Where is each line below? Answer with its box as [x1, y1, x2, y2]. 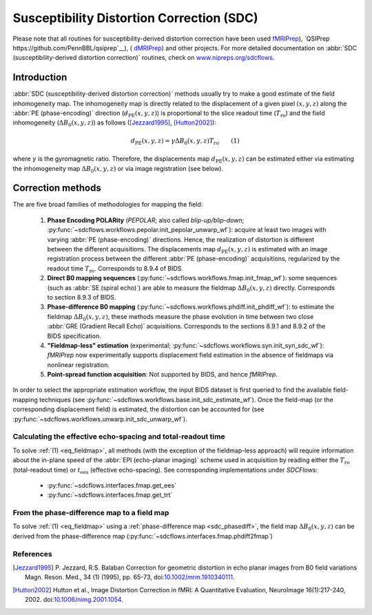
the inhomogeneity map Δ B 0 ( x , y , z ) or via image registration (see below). [12, 164, 224, 174]
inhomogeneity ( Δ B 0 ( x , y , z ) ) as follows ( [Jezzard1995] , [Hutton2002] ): [12, 118, 216, 129]
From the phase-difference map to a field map [12, 508, 169, 518]
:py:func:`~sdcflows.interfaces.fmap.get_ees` [47, 481, 177, 489]
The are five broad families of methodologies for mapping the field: [12, 200, 203, 209]
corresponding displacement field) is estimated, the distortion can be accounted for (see [12, 405, 265, 413]
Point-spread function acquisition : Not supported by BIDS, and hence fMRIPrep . [47, 371, 278, 379]
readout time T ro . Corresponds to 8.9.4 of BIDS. [47, 264, 184, 274]
